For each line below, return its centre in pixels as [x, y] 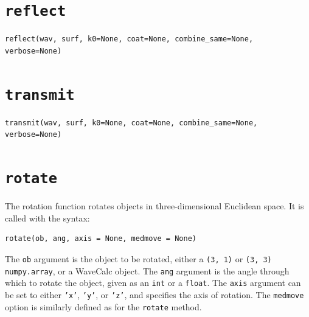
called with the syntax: [47, 218]
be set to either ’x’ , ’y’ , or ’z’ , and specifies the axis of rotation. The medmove [154, 294]
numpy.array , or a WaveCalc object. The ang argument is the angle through [147, 270]
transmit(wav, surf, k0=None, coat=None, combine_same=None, [131, 123]
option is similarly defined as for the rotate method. [103, 306]
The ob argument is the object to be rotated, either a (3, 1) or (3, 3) [138, 258]
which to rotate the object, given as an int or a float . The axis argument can [153, 283]
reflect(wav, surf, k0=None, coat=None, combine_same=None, [129, 39]
